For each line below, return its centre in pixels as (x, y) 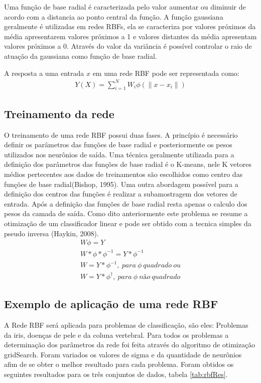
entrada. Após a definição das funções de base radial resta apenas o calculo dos (126, 203)
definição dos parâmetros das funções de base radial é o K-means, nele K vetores (128, 164)
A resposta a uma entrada (44, 73)
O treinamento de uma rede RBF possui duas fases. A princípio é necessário (121, 134)
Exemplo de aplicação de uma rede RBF (111, 304)
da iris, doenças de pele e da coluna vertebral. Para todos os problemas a (116, 334)
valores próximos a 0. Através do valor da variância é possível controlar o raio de (128, 46)
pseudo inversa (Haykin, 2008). (51, 233)
